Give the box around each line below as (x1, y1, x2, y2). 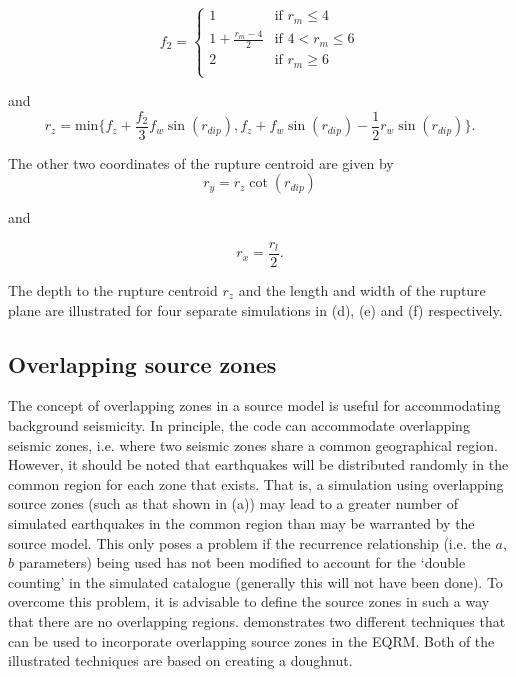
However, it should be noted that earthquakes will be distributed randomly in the (8, 454, 509, 475)
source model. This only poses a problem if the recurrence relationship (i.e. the (8, 532, 491, 553)
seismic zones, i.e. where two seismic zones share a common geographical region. (8, 434, 498, 455)
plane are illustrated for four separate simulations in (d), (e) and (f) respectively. (8, 299, 503, 320)
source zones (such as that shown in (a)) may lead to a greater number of (8, 493, 459, 514)
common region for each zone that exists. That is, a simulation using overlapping (8, 473, 504, 494)
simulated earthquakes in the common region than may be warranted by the (8, 512, 475, 533)
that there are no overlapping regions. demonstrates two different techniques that (8, 610, 506, 631)
